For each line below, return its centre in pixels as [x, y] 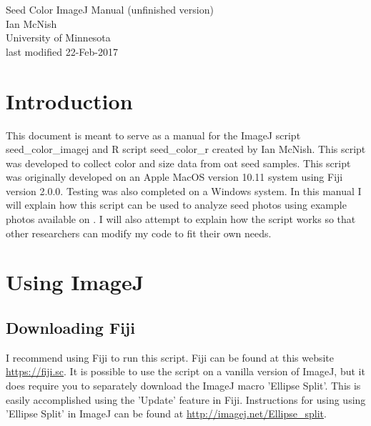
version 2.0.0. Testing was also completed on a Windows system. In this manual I [184, 190]
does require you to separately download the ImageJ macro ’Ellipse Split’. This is [183, 386]
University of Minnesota [58, 38]
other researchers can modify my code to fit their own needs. [139, 233]
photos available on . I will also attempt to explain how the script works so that [181, 219]
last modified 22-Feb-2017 [62, 51]
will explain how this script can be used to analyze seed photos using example [176, 205]
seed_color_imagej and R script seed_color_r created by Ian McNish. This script [186, 149]
